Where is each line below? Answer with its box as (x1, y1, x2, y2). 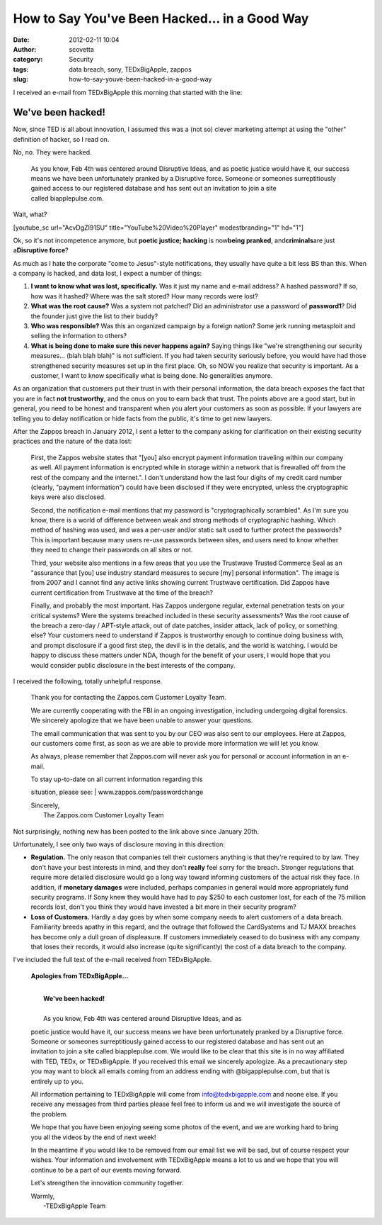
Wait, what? (13, 210, 47, 219)
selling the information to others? (30, 332, 127, 340)
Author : (13, 45, 37, 53)
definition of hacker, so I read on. (13, 135, 110, 143)
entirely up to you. (30, 1077, 84, 1085)
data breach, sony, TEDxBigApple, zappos (69, 65, 192, 74)
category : (13, 55, 43, 64)
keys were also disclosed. (30, 493, 106, 501)
